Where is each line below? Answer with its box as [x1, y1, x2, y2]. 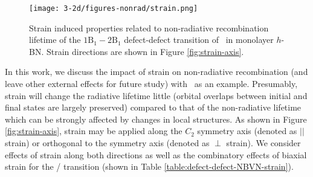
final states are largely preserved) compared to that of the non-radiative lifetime [5, 101, 302, 114]
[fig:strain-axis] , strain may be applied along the [5, 124, 182, 137]
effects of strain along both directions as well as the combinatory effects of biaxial [5, 148, 307, 161]
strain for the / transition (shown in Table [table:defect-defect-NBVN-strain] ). [5, 160, 294, 173]
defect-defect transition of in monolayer [124, 33, 274, 46]
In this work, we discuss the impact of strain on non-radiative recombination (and [5, 65, 308, 78]
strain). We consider [226, 137, 301, 149]
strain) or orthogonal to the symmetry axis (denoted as [5, 137, 210, 149]
